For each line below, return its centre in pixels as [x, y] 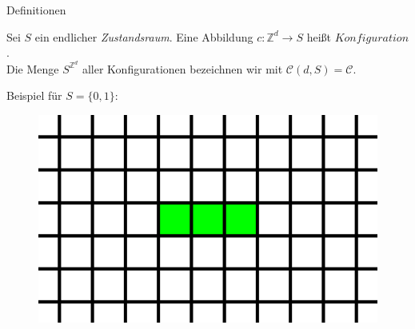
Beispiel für [34, 95]
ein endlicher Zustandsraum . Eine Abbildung [144, 36]
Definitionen [36, 10]
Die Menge [33, 68]
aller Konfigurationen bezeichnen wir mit [182, 68]
